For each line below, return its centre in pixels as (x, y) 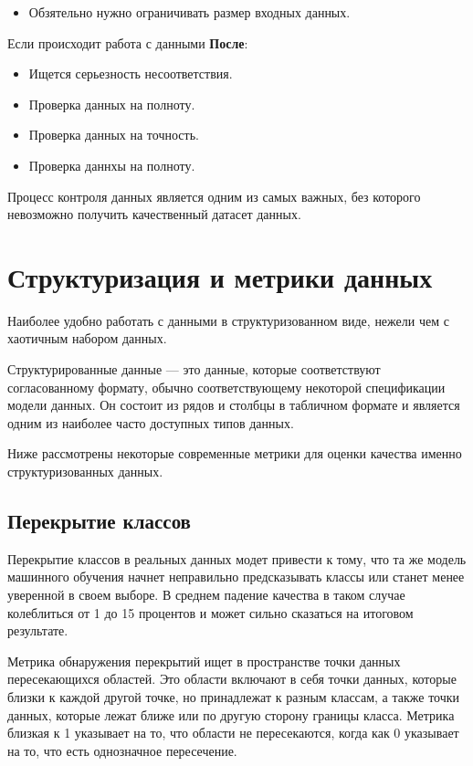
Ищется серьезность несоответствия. (131, 73)
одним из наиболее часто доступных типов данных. (151, 422)
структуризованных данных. (85, 472)
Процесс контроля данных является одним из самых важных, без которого (214, 196)
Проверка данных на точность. (114, 135)
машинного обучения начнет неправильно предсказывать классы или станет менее (236, 577)
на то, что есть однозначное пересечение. (122, 750)
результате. (38, 630)
